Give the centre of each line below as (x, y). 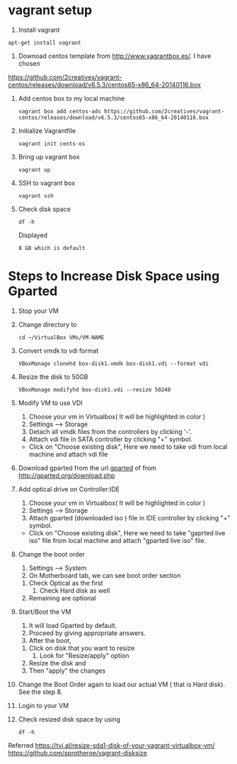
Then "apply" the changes (67, 671)
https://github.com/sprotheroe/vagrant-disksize (77, 753)
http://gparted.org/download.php (67, 475)
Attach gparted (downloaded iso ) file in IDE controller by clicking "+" (129, 518)
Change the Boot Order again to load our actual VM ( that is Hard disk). (122, 684)
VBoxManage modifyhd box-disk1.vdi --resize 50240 (94, 389)
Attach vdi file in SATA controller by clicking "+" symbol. (111, 439)
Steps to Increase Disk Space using (114, 276)
